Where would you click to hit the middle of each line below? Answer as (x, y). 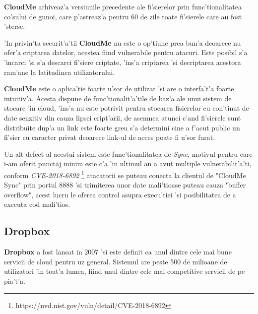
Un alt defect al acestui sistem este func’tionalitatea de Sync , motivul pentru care (128, 154)
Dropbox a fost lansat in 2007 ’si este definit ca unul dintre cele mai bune (118, 252)
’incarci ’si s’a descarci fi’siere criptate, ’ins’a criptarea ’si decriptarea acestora (123, 62)
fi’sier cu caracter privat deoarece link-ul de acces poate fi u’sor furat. (110, 137)
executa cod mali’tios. (37, 204)
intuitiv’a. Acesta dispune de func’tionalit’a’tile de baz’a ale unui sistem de (118, 98)
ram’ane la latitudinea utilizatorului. (60, 72)
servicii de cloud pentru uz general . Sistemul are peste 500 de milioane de (116, 261)
